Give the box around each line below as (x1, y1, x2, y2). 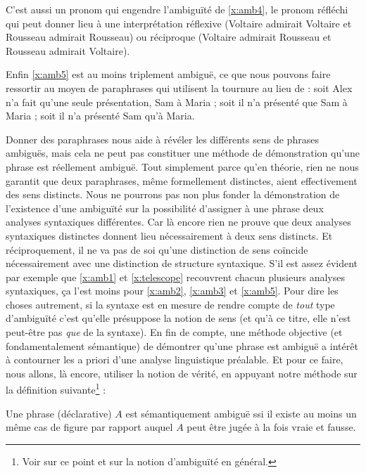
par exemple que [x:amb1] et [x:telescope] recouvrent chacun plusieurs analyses (6, 269, 345, 284)
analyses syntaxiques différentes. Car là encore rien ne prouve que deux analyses (6, 214, 351, 229)
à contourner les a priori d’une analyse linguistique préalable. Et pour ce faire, (6, 352, 343, 367)
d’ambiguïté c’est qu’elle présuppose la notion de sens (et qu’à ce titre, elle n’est (6, 311, 351, 325)
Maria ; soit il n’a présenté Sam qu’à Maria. (6, 108, 195, 123)
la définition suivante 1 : (6, 380, 106, 397)
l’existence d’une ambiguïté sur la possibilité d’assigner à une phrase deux (6, 200, 324, 215)
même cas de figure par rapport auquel (6, 420, 173, 434)
